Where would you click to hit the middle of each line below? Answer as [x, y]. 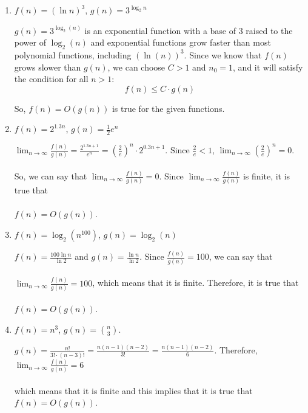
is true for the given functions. [168, 108]
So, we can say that [51, 175]
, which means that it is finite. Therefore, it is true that [196, 283]
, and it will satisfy [268, 67]
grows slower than [48, 67]
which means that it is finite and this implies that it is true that [133, 390]
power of [30, 42]
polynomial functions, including [73, 54]
